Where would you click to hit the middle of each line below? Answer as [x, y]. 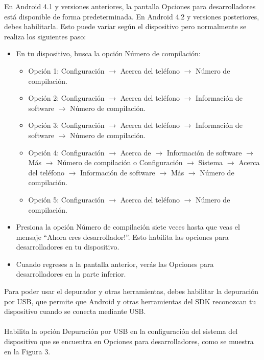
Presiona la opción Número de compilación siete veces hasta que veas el [128, 227]
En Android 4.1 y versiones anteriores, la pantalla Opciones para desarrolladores [130, 6]
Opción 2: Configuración [66, 98]
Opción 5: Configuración [66, 199]
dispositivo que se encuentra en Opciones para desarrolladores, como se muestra [129, 341]
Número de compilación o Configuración [120, 162]
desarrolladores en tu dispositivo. [68, 247]
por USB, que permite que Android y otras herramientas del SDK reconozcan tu [130, 301]
